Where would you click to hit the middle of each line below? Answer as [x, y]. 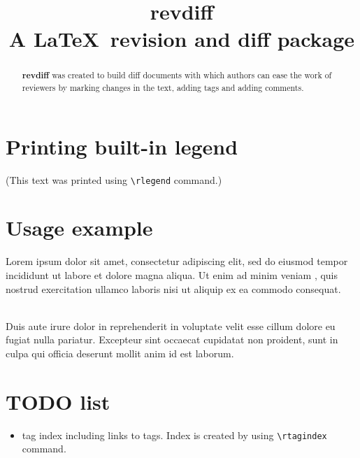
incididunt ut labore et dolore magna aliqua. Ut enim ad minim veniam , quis [172, 274]
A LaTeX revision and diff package [182, 39]
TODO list [58, 401]
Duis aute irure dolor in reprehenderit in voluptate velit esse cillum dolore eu [171, 325]
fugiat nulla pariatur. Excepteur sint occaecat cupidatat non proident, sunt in [172, 339]
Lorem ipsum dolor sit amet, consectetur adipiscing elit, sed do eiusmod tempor [177, 261]
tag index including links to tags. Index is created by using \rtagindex [174, 435]
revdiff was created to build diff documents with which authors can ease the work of [177, 76]
